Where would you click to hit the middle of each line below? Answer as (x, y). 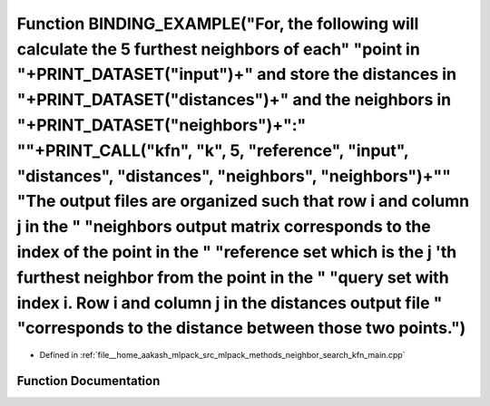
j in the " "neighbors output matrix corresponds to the (224, 227)
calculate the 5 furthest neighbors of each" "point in (219, 49)
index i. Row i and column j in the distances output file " (230, 303)
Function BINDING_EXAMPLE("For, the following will (218, 24)
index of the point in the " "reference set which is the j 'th (237, 251)
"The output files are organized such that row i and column (243, 202)
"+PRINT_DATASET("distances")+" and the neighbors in (234, 100)
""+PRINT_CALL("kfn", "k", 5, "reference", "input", (213, 150)
